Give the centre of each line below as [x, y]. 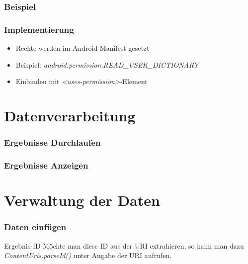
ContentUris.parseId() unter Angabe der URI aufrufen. [88, 255]
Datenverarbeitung [70, 116]
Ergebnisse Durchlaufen [52, 142]
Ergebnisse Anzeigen [46, 165]
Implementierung [39, 29]
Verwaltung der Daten [82, 200]
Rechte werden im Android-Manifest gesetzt [83, 48]
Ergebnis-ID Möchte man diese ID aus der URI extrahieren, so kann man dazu [124, 245]
